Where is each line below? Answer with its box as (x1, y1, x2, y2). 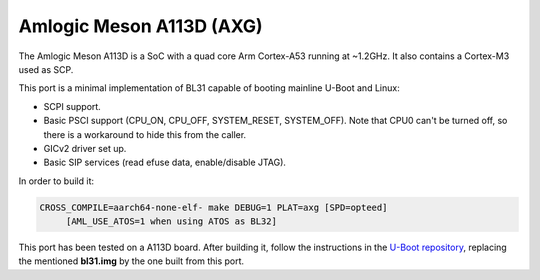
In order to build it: (18, 175, 95, 187)
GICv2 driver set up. (43, 142, 127, 154)
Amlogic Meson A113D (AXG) (18, 15, 264, 37)
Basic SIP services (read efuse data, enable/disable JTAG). (43, 156, 287, 169)
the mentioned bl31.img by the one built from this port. (18, 255, 245, 267)
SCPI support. (43, 100, 102, 112)
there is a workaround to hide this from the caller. (43, 128, 247, 140)
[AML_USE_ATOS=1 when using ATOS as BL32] (65, 216, 277, 227)
